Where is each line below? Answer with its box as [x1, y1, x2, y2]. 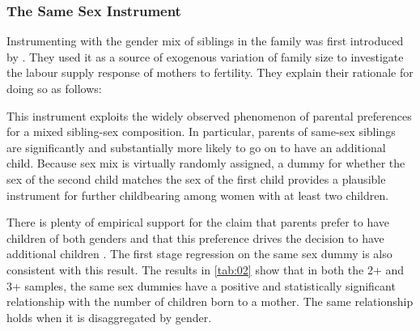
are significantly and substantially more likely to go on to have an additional [6, 138, 386, 155]
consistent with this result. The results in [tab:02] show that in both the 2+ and [6, 261, 405, 278]
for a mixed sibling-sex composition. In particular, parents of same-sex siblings [6, 123, 396, 140]
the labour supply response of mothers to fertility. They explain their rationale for [6, 64, 414, 81]
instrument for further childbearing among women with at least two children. [6, 186, 389, 203]
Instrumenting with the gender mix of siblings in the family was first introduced [6, 32, 404, 49]
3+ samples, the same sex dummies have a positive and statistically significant [6, 277, 396, 294]
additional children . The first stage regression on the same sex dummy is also [6, 245, 392, 262]
